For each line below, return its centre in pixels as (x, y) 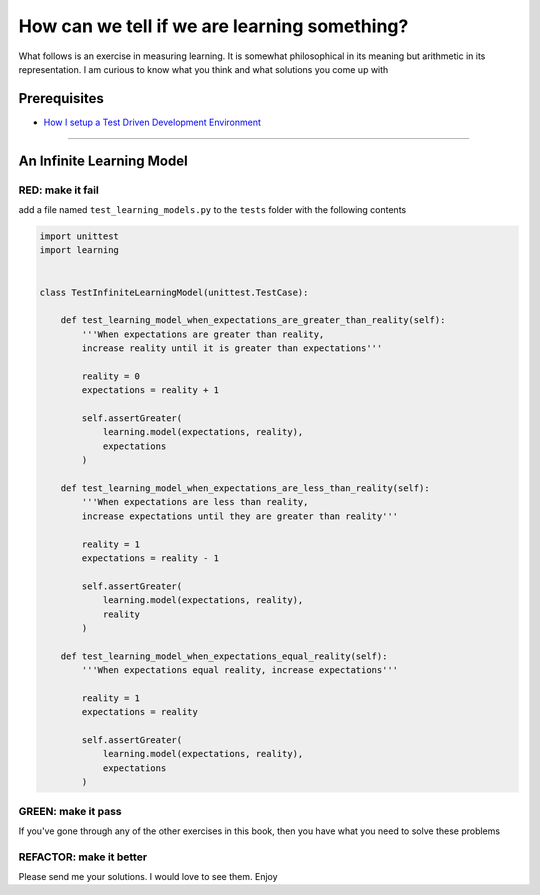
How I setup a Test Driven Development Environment (152, 122)
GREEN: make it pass (70, 811)
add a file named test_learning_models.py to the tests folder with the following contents (212, 209)
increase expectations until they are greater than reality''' (240, 516)
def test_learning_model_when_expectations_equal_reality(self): (224, 656)
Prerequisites (61, 98)
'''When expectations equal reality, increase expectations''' (240, 670)
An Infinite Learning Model (103, 160)
